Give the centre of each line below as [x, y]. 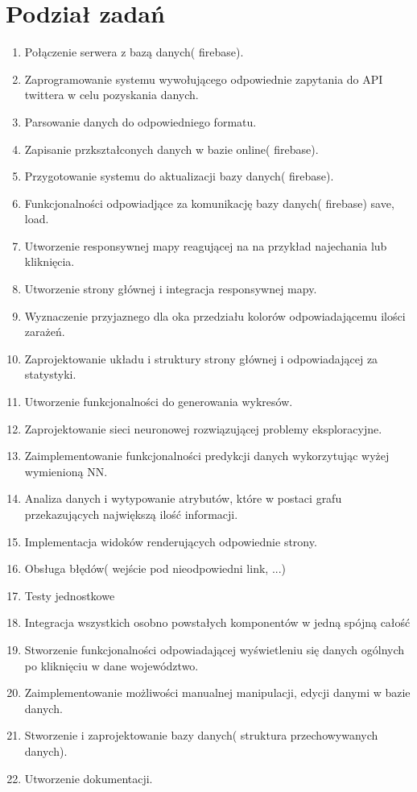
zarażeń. [45, 332]
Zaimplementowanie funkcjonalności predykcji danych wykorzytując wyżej [207, 456]
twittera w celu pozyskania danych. [111, 95]
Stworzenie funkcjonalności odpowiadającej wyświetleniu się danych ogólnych [215, 649]
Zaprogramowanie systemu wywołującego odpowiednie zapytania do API [204, 79]
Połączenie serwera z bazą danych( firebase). [134, 52]
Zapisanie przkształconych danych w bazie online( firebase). [171, 149]
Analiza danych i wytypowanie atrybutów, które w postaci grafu [183, 498]
